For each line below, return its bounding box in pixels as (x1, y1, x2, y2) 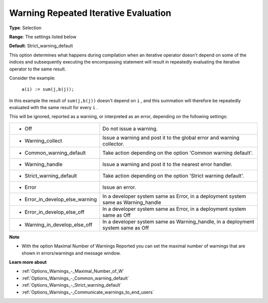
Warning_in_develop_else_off (24, 221, 93, 228)
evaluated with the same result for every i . (9, 105, 98, 111)
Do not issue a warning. (102, 125, 158, 132)
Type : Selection (9, 25, 42, 31)
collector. (102, 140, 124, 147)
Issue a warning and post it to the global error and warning (102, 134, 240, 141)
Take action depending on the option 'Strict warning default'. (102, 172, 244, 179)
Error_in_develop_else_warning (24, 196, 97, 203)
